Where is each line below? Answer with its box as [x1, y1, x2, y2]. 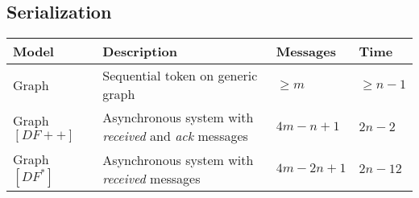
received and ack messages [102, 126, 248, 146]
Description [102, 42, 177, 61]
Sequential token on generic [102, 66, 258, 85]
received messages [102, 168, 201, 188]
